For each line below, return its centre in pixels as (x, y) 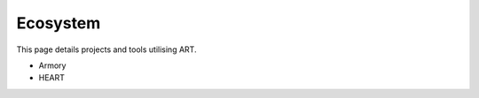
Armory (52, 65)
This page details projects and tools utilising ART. (106, 49)
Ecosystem (59, 23)
